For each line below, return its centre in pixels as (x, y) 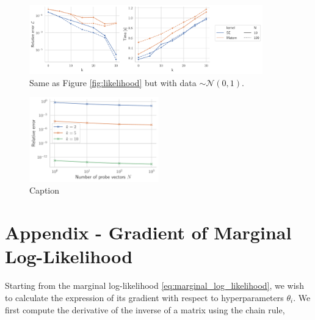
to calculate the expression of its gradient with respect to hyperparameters (144, 297)
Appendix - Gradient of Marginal (148, 232)
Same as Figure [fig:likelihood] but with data (113, 82)
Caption (45, 190)
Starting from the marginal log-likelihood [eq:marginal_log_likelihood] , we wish (154, 285)
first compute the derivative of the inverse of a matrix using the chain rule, (145, 309)
